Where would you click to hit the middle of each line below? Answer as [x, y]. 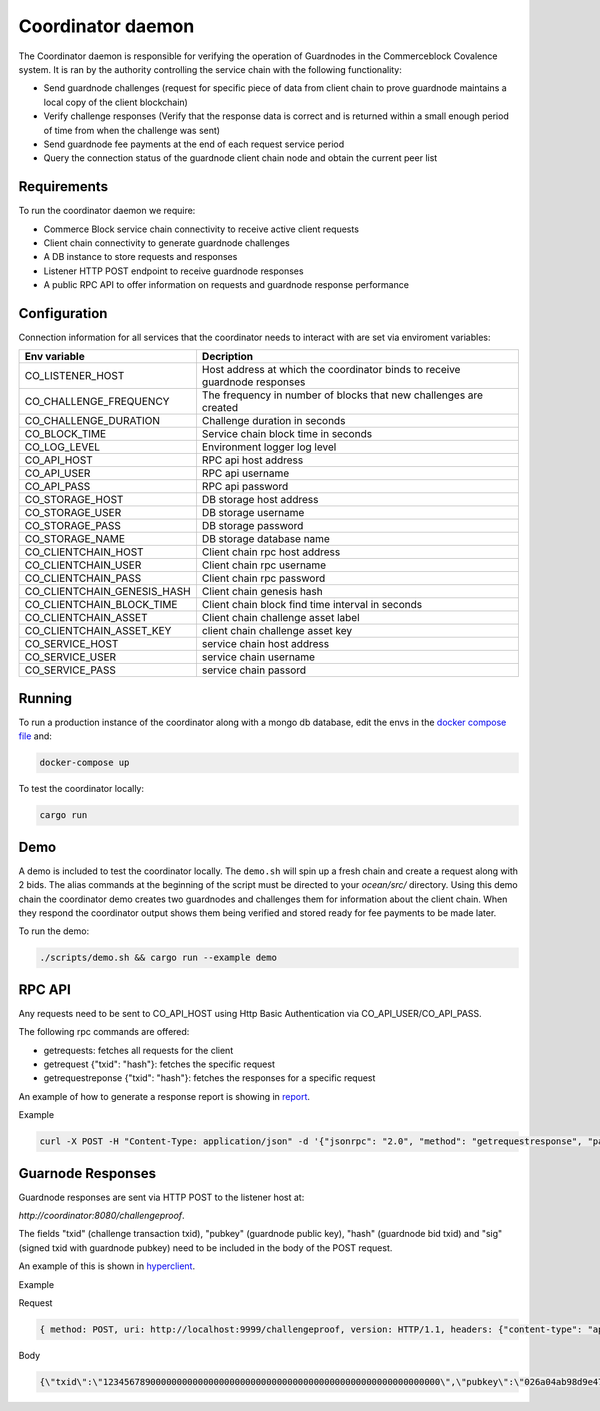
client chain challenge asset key [277, 631]
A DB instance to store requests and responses [140, 257]
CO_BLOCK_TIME [65, 434]
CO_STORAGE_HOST [74, 500]
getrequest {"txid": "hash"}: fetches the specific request [159, 1064]
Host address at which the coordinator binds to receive [331, 370]
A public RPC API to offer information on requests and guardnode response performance [226, 285]
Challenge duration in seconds [273, 421]
